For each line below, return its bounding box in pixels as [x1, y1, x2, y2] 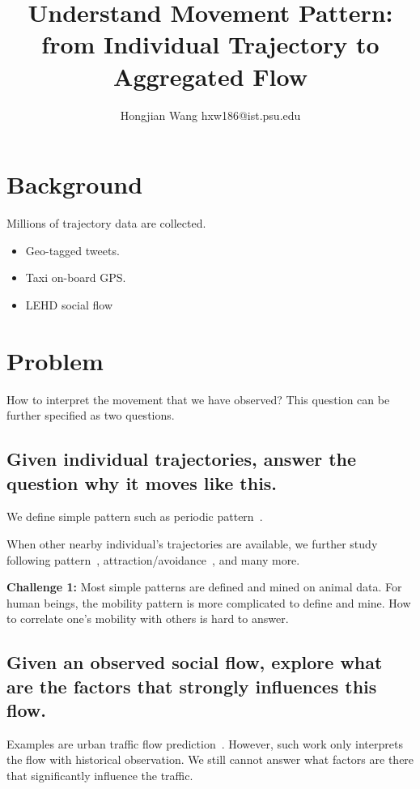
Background [6, 168, 143, 201]
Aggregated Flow [113, 59, 308, 92]
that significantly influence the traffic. [6, 767, 193, 784]
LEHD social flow [25, 296, 113, 313]
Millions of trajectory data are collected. [6, 215, 206, 232]
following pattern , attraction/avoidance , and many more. [6, 551, 300, 568]
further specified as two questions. [6, 407, 175, 424]
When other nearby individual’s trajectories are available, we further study [6, 535, 378, 552]
